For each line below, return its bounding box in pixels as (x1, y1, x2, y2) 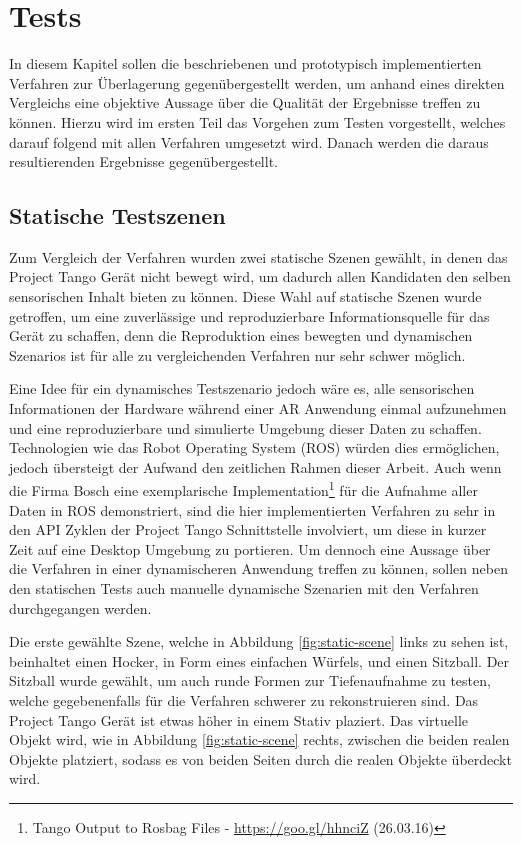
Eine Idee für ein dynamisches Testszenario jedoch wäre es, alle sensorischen (9, 378, 475, 399)
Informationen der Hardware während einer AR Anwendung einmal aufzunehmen (9, 398, 507, 419)
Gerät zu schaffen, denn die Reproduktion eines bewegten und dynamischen (9, 325, 473, 346)
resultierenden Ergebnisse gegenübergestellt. (9, 151, 278, 172)
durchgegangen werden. (9, 597, 152, 618)
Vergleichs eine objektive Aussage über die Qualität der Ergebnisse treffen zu (9, 92, 481, 113)
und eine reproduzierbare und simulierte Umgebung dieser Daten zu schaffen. (9, 417, 482, 438)
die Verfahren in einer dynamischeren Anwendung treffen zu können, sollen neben (9, 558, 508, 579)
